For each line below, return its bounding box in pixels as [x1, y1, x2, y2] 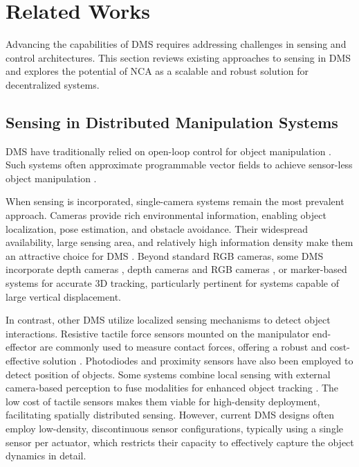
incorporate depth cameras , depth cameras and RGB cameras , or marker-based [6, 262, 347, 276]
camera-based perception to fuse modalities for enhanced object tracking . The [6, 380, 339, 395]
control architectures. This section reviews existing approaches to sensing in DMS [6, 50, 351, 64]
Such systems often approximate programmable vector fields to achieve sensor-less [6, 157, 353, 172]
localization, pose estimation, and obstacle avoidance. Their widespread [6, 221, 309, 236]
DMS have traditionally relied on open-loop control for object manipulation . [6, 143, 332, 158]
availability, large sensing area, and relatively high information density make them [6, 235, 353, 249]
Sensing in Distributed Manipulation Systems [6, 111, 338, 132]
